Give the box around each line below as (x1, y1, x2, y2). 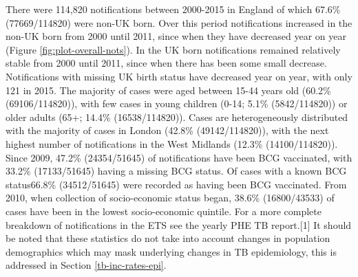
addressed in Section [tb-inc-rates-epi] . (6, 258, 167, 272)
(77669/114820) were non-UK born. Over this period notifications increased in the (6, 15, 352, 30)
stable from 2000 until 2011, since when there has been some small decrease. (6, 56, 327, 70)
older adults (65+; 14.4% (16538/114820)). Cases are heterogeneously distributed (6, 109, 348, 124)
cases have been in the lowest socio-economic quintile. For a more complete (6, 203, 322, 218)
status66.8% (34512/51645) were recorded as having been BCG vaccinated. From (6, 177, 347, 191)
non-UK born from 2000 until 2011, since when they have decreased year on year (6, 29, 346, 43)
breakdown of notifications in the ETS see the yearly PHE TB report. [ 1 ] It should (6, 217, 352, 232)
